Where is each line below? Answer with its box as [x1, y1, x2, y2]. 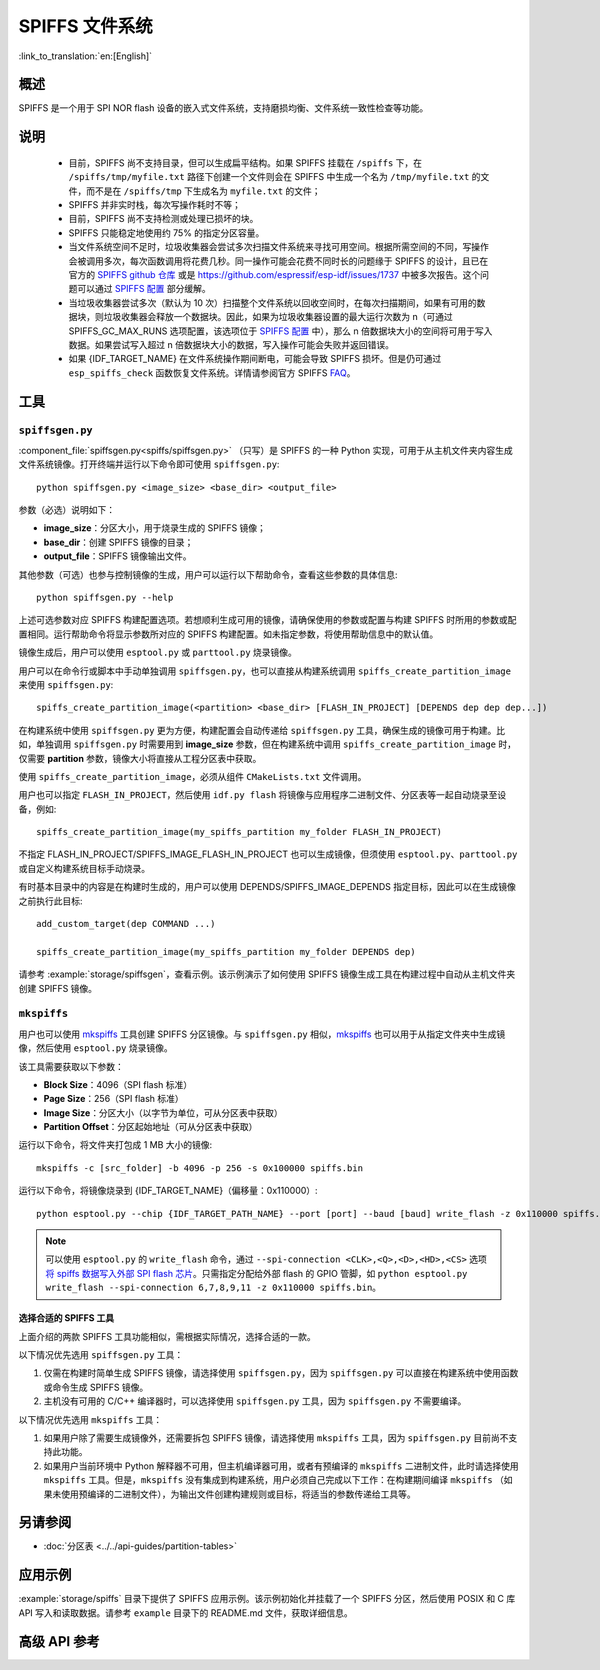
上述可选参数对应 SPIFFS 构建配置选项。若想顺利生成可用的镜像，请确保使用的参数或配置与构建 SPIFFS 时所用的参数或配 [18, 614, 517, 626]
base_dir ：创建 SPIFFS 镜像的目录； [43, 536, 194, 548]
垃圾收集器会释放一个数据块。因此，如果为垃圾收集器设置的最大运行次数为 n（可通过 [103, 311, 454, 323]
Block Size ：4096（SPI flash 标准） [43, 1078, 193, 1090]
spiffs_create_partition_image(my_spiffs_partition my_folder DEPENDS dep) [36, 946, 416, 957]
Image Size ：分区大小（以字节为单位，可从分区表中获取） [43, 1106, 284, 1119]
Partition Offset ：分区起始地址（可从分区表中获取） [43, 1121, 258, 1133]
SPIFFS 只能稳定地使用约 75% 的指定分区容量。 [68, 226, 265, 239]
